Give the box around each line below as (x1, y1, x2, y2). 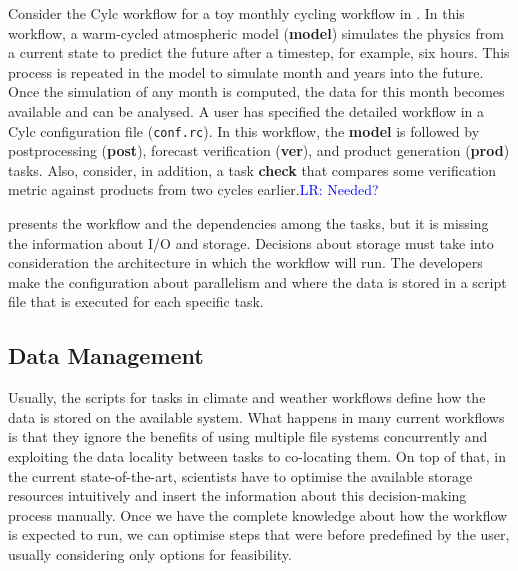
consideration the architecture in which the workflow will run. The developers (8, 252, 483, 273)
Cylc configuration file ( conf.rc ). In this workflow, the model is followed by (8, 120, 480, 141)
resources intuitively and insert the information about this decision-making (8, 485, 467, 506)
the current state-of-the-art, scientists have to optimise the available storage (8, 465, 473, 486)
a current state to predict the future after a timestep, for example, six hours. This (8, 42, 510, 63)
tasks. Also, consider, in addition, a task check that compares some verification (8, 159, 497, 180)
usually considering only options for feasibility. (8, 543, 292, 564)
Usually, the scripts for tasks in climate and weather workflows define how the (8, 387, 486, 408)
